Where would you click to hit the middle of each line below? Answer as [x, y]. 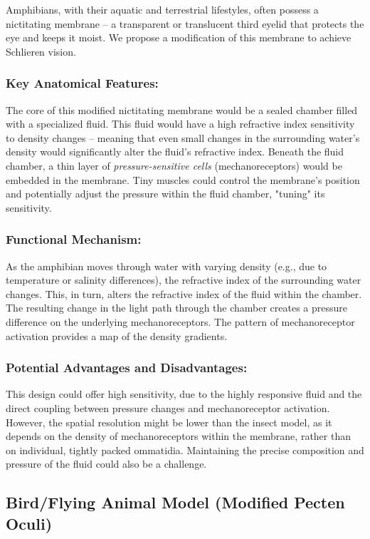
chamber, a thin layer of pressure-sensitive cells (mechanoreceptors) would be [174, 165]
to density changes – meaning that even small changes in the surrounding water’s [183, 137]
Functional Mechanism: [74, 239]
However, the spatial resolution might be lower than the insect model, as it [169, 422]
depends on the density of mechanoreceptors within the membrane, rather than [178, 436]
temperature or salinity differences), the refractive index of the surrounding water [184, 280]
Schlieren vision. [41, 51]
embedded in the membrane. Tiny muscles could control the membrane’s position [183, 179]
